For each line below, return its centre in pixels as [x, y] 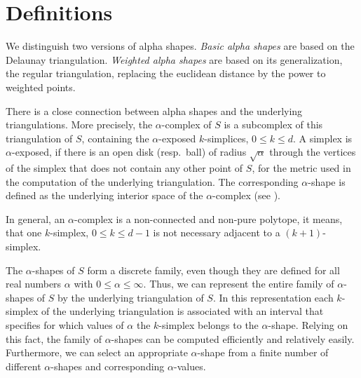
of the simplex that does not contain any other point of [124, 168]
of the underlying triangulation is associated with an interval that [183, 311]
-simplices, [226, 138]
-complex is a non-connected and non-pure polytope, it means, [209, 218]
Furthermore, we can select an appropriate [97, 352]
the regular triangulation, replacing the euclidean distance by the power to [166, 73]
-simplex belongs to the [209, 324]
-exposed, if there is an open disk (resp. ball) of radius [129, 152]
